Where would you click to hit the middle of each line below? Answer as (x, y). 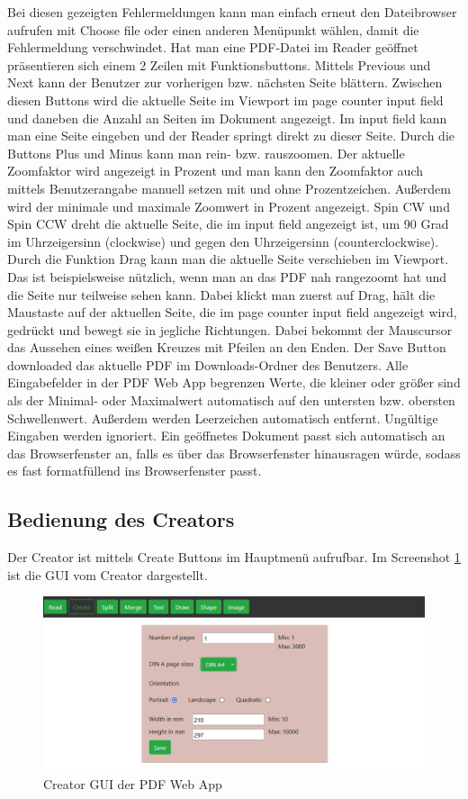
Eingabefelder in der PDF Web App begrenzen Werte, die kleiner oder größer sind (234, 382)
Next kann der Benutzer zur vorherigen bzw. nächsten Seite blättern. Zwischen (225, 82)
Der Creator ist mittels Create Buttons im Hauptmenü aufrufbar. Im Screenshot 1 (234, 557)
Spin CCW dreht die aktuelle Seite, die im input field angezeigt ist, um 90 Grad (228, 224)
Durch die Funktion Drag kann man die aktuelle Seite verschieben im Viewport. (228, 259)
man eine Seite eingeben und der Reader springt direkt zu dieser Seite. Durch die (231, 136)
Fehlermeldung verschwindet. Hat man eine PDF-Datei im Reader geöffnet (213, 47)
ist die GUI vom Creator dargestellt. (108, 574)
